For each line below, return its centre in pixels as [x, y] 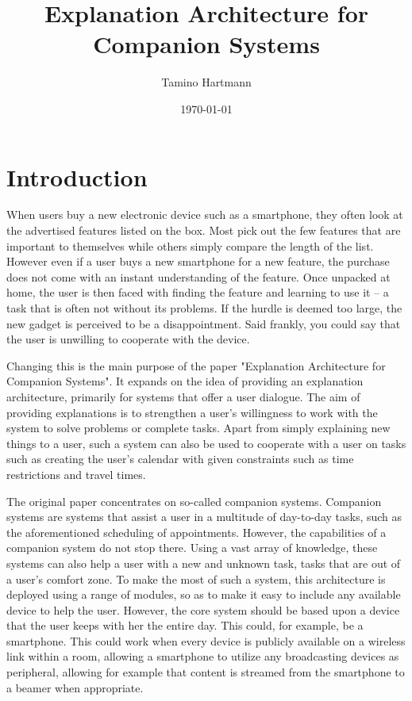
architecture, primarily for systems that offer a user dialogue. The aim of [183, 396]
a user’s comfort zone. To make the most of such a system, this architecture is [196, 578]
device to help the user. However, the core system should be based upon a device [203, 609]
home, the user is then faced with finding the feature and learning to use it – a [198, 292]
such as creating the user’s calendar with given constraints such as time [180, 459]
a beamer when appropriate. [75, 687]
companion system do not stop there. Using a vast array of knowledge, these [192, 548]
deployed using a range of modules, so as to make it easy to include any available [204, 594]
